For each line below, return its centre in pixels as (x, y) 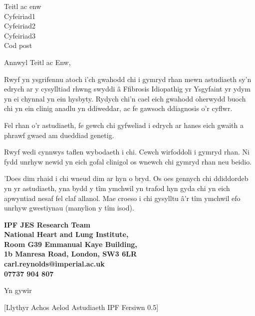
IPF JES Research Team (47, 224)
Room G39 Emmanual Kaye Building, (71, 244)
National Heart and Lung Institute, (66, 234)
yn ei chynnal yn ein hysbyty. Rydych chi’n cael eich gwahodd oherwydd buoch (125, 98)
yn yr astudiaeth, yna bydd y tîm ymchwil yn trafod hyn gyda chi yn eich (117, 188)
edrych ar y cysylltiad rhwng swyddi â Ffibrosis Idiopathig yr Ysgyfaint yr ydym (127, 89)
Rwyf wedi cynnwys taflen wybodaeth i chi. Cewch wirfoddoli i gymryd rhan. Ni (127, 152)
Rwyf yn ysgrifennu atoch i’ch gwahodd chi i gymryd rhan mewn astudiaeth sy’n (128, 79)
